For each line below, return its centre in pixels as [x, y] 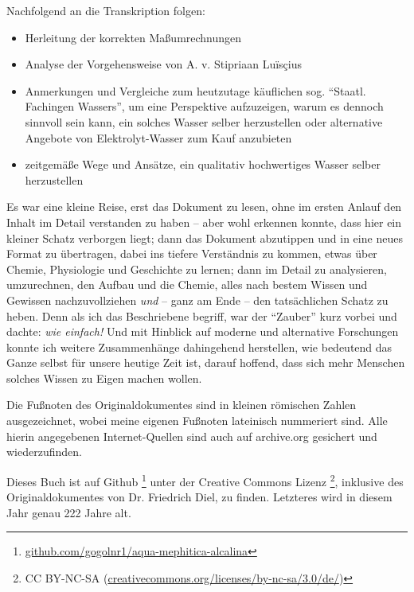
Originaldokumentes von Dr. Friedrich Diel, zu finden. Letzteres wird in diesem [199, 497]
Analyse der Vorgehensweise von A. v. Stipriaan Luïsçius [163, 64]
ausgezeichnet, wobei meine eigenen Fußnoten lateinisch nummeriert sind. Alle [197, 421]
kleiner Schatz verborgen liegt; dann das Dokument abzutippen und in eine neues [205, 238]
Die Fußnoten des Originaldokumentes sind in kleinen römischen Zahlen [182, 405]
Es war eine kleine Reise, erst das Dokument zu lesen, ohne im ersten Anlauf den [204, 206]
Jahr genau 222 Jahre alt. [69, 512]
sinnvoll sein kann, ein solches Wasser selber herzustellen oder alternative [204, 121]
